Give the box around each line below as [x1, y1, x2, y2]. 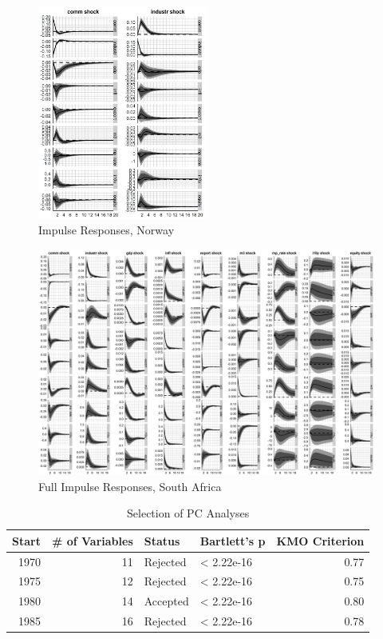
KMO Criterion [276, 532, 365, 549]
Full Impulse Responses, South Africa [38, 477, 222, 494]
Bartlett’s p [199, 532, 266, 549]
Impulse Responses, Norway [38, 221, 175, 238]
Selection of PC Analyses [127, 505, 250, 521]
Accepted [144, 593, 189, 609]
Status [144, 532, 180, 549]
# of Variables [51, 532, 133, 549]
